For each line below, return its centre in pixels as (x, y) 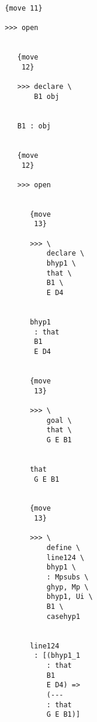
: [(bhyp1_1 (57, 656)
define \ (63, 548)
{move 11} (24, 8)
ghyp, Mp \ (67, 587)
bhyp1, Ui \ (70, 597)
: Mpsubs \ (67, 577)
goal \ (59, 420)
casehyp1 (63, 616)
